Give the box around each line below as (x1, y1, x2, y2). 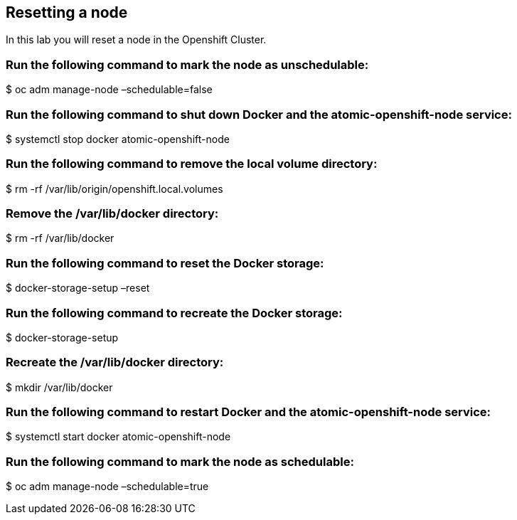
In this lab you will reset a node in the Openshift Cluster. (6, 33, 267, 46)
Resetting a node (6, 4, 128, 21)
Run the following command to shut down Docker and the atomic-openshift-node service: (6, 107, 512, 122)
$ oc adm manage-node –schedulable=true (6, 480, 209, 493)
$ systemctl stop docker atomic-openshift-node (6, 132, 230, 145)
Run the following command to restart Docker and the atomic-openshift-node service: (6, 405, 491, 420)
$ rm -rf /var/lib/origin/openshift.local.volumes (6, 182, 223, 195)
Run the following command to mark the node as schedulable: (6, 454, 354, 469)
